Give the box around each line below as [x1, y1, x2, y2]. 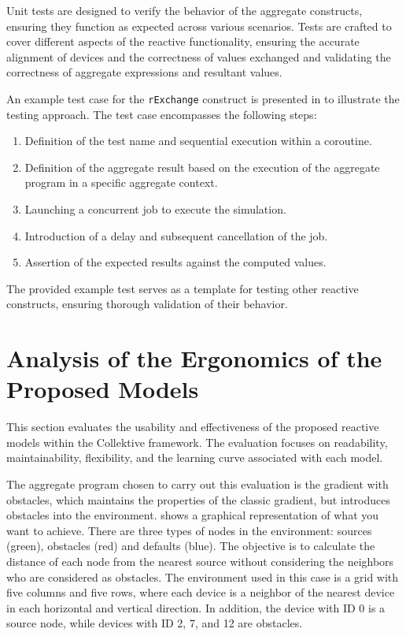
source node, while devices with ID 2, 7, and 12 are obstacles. [6, 615, 303, 631]
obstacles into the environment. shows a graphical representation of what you [6, 507, 379, 523]
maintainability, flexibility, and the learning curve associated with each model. [6, 449, 383, 466]
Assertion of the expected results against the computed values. [24, 254, 327, 270]
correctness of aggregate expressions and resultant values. [6, 64, 282, 80]
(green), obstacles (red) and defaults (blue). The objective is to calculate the [6, 537, 375, 554]
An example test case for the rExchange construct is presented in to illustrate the [6, 90, 400, 106]
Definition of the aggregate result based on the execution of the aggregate [24, 158, 380, 175]
